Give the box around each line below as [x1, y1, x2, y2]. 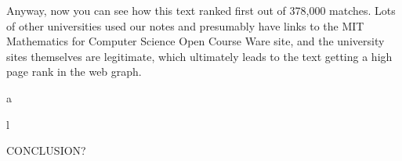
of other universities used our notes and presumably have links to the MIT [6, 17, 364, 34]
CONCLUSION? [6, 142, 86, 159]
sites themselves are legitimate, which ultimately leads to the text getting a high [6, 48, 393, 64]
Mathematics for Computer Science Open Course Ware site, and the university [6, 33, 385, 49]
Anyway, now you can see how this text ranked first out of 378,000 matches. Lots [6, 2, 396, 18]
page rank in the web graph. [6, 63, 142, 80]
